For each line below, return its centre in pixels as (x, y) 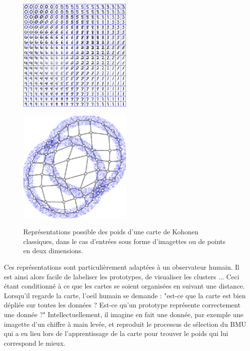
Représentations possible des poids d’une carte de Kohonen (111, 232)
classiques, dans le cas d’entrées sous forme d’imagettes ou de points (125, 241)
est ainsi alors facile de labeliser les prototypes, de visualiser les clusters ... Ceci (122, 276)
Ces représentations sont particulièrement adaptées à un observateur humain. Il (122, 267)
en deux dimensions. (53, 251)
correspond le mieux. (35, 343)
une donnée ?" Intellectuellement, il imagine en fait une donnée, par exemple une (124, 314)
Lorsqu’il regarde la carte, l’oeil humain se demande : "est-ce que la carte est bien (125, 295)
